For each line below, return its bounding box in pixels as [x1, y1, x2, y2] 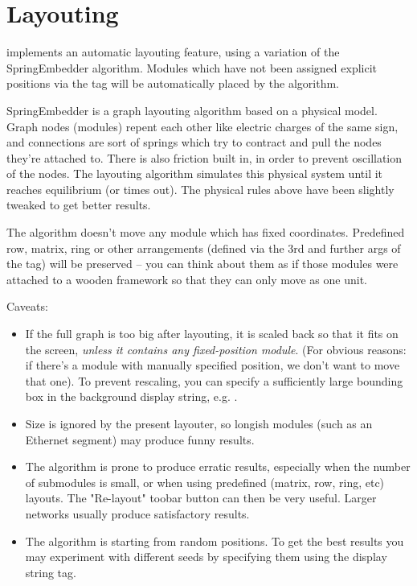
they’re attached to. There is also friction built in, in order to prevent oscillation [6, 149, 403, 166]
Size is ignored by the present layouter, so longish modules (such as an [25, 415, 373, 431]
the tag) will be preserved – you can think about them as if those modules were [6, 255, 399, 272]
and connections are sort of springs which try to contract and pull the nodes [6, 134, 382, 151]
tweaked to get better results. [6, 196, 151, 213]
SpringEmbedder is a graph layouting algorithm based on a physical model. [6, 101, 378, 118]
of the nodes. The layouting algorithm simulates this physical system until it [6, 165, 383, 182]
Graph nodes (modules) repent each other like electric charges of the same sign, [6, 118, 399, 134]
